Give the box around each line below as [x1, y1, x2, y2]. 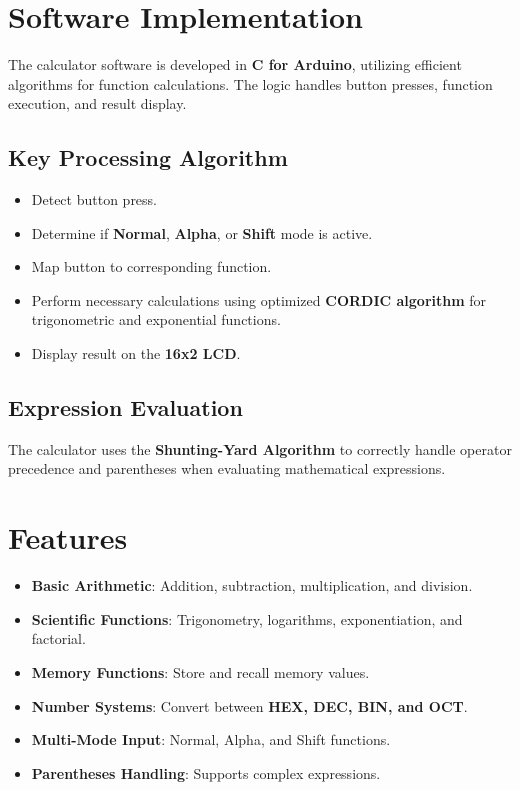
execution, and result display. [8, 93, 187, 114]
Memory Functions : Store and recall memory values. [31, 661, 370, 682]
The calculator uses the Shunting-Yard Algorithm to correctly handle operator [8, 438, 512, 459]
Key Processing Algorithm [8, 142, 288, 173]
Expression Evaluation [8, 392, 243, 423]
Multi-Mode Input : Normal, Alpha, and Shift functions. [31, 729, 391, 750]
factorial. [31, 628, 86, 649]
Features [8, 517, 128, 558]
